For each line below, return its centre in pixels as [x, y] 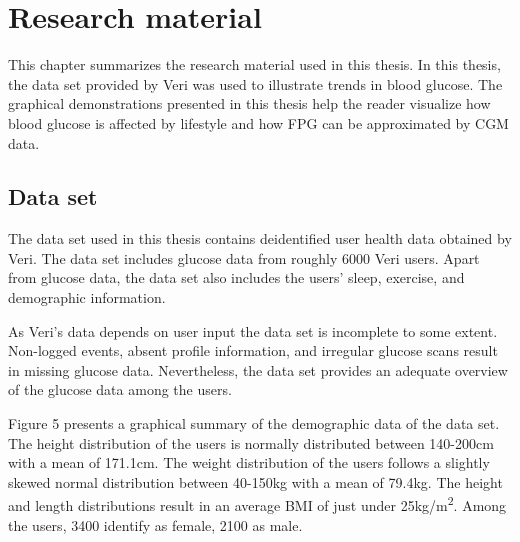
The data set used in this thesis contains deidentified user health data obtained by [260, 238]
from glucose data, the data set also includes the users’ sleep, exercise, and [236, 277]
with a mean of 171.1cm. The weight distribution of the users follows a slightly [249, 462]
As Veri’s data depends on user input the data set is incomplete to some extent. [253, 330]
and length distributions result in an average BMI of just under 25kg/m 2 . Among [257, 504]
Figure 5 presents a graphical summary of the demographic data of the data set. [254, 423]
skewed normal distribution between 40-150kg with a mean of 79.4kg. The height [255, 481]
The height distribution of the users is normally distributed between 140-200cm [251, 442]
